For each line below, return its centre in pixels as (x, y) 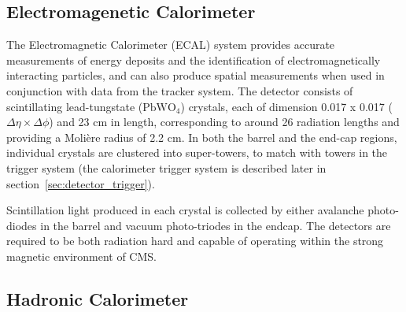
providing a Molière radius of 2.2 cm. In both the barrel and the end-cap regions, (202, 137)
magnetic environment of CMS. (81, 256)
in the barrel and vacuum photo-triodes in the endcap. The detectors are (216, 225)
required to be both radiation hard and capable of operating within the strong (195, 241)
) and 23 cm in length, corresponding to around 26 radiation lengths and (224, 122)
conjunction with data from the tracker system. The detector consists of (180, 90)
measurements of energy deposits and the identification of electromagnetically (194, 59)
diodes (22, 225)
